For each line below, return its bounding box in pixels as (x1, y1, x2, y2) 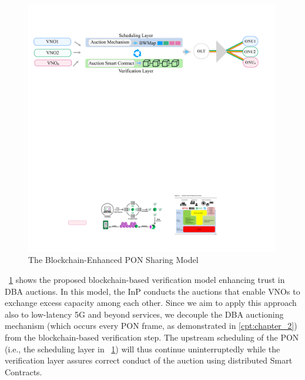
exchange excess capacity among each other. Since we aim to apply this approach (5, 296, 297, 309)
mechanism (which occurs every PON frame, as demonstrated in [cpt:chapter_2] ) (5, 319, 297, 332)
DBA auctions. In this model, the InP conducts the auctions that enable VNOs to (5, 285, 300, 297)
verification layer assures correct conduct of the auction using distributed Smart (5, 354, 293, 366)
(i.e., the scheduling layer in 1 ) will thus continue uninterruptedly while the (5, 342, 280, 355)
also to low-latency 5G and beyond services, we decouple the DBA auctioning (5, 308, 284, 320)
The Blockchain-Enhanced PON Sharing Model (28, 254, 199, 266)
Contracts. (5, 365, 42, 378)
